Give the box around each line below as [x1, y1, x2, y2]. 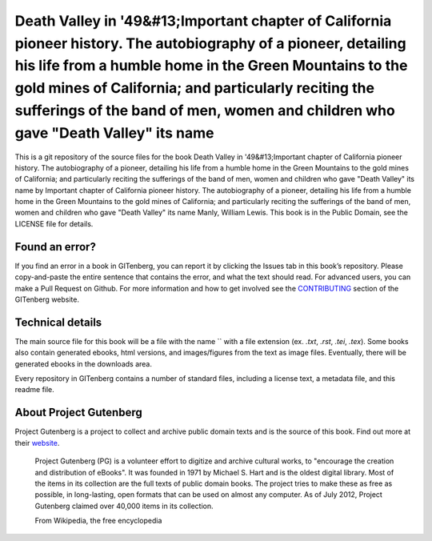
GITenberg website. [14, 295, 80, 304]
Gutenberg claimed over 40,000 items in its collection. [34, 501, 214, 511]
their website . [14, 438, 60, 447]
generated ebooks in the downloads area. [14, 359, 152, 368]
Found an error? [14, 240, 96, 254]
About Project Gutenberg [14, 406, 143, 419]
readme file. [14, 385, 55, 395]
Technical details [14, 315, 102, 329]
